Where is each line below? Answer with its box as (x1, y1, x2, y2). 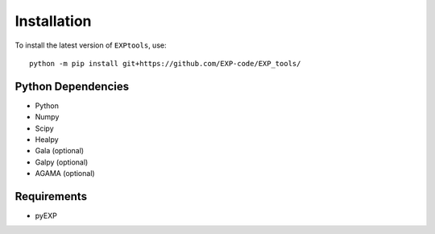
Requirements (14, 190, 88, 203)
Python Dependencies (14, 79, 129, 93)
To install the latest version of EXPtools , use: (14, 40, 167, 50)
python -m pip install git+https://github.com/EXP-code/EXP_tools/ (29, 59, 301, 68)
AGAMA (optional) (35, 169, 96, 178)
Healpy (35, 135, 60, 144)
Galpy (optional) (35, 157, 89, 167)
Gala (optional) (35, 146, 85, 156)
